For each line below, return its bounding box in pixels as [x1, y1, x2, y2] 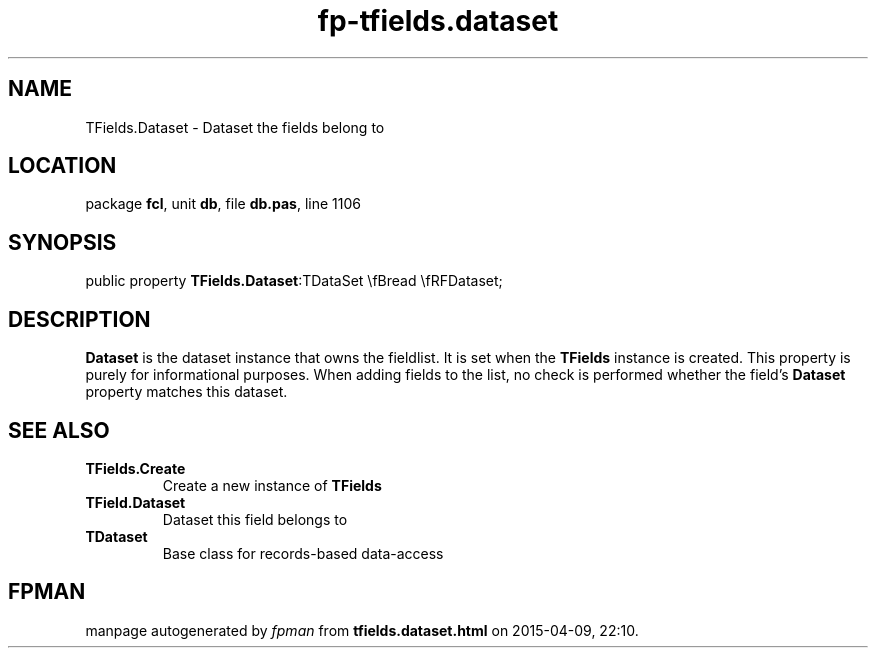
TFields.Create [85, 459, 186, 477]
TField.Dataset [85, 493, 186, 511]
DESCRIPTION [8, 306, 151, 332]
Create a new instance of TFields [162, 476, 382, 494]
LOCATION [8, 153, 117, 179]
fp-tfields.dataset [317, 4, 559, 38]
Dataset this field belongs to [162, 510, 348, 528]
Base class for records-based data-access [162, 544, 444, 562]
